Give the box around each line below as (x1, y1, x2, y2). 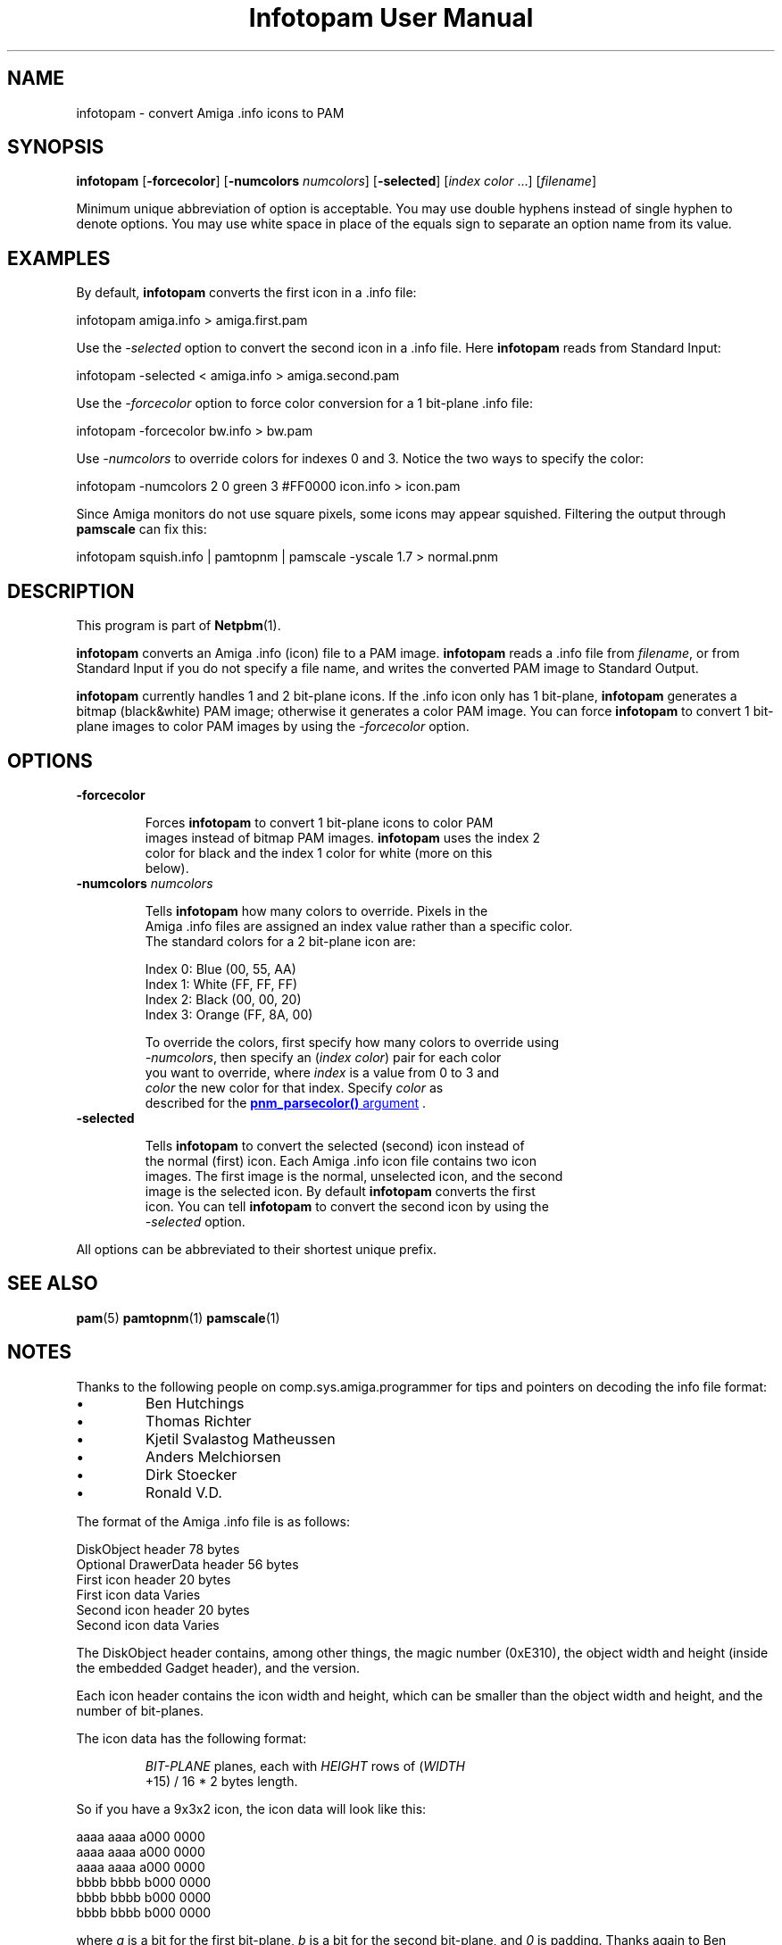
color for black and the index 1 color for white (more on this (145, 844, 493, 860)
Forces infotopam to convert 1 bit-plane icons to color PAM (145, 814, 494, 830)
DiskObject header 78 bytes (76, 1541, 240, 1557)
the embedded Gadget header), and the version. (76, 1659, 361, 1675)
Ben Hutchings (146, 1393, 245, 1412)
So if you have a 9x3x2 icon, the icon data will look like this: (76, 1800, 427, 1816)
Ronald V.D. (146, 1483, 222, 1501)
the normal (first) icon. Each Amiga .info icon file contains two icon (145, 1152, 537, 1168)
